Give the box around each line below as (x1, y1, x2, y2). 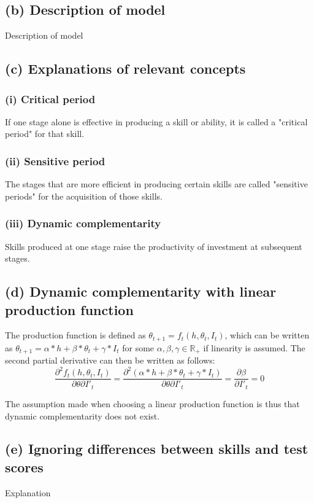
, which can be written (224, 329, 310, 341)
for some (122, 341, 155, 354)
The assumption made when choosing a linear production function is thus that (5, 397, 300, 410)
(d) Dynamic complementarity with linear (5, 282, 277, 301)
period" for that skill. (5, 127, 85, 140)
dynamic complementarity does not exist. (5, 409, 160, 422)
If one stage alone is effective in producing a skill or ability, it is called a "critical (5, 115, 308, 128)
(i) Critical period (5, 91, 96, 106)
